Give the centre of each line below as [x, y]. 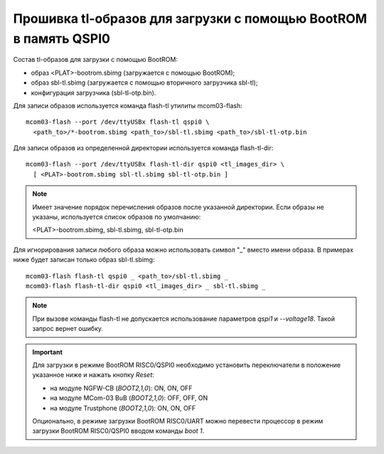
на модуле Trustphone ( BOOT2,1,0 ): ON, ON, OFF [123, 408]
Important [48, 352]
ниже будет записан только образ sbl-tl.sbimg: [84, 260]
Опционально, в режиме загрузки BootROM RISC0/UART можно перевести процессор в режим [178, 421]
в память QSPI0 [62, 38]
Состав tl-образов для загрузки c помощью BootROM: [95, 60]
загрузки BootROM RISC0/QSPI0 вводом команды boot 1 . [118, 431]
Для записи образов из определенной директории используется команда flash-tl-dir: [143, 148]
